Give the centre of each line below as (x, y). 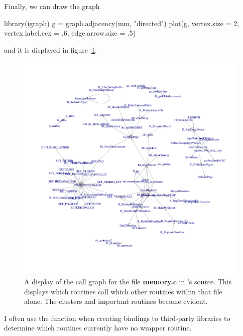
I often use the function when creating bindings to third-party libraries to (117, 318)
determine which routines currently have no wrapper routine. (98, 328)
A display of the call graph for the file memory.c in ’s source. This (128, 281)
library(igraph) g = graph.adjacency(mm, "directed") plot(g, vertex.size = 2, (122, 23)
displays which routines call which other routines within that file (123, 291)
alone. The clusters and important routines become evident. (116, 301)
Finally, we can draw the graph (52, 6)
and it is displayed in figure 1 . (50, 49)
